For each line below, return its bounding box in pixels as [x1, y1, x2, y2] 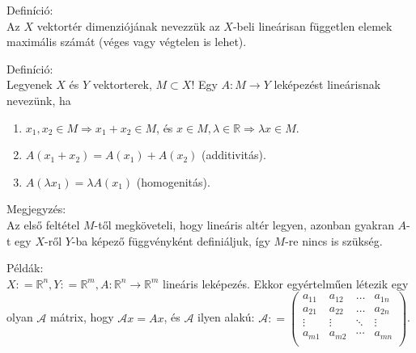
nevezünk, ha [6, 91, 71, 108]
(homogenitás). [136, 173, 210, 190]
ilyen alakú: [197, 309, 255, 326]
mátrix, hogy [50, 309, 114, 326]
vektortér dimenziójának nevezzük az [36, 17, 220, 34]
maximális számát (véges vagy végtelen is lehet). [6, 33, 247, 50]
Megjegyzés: [6, 200, 66, 217]
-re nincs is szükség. [285, 232, 383, 249]
